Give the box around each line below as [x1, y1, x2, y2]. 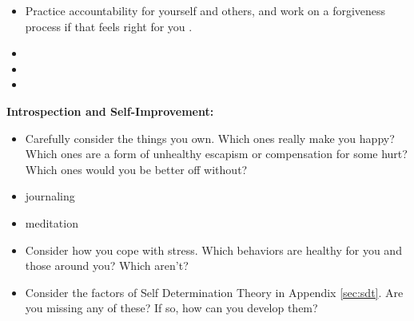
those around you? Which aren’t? [25, 257, 189, 274]
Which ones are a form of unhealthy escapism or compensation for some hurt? [25, 145, 408, 162]
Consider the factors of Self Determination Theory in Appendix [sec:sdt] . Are [25, 283, 404, 300]
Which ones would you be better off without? [25, 160, 248, 177]
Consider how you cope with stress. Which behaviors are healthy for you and [25, 241, 402, 258]
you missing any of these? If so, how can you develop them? [25, 299, 318, 316]
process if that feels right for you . [25, 18, 193, 34]
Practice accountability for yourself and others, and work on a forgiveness [25, 2, 386, 18]
